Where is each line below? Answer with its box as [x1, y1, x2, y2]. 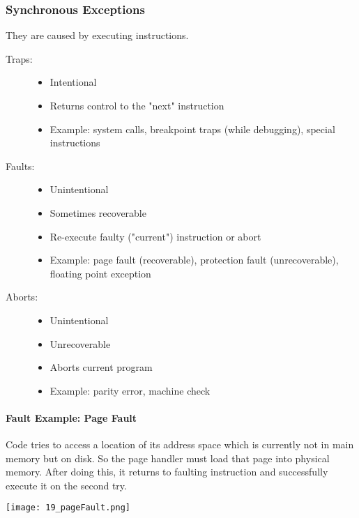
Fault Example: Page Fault [6, 410, 137, 425]
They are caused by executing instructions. [6, 28, 189, 43]
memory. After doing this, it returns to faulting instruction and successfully [6, 464, 328, 479]
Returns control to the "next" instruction [49, 98, 224, 112]
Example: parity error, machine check [49, 383, 211, 397]
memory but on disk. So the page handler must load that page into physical [6, 450, 330, 465]
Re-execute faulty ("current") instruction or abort [49, 229, 261, 243]
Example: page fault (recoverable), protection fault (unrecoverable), [49, 252, 339, 267]
